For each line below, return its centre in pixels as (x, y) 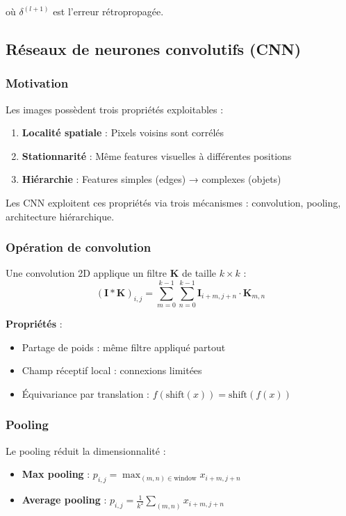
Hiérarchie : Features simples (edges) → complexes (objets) (151, 179)
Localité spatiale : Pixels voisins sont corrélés (123, 132)
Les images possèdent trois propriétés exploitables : (115, 109)
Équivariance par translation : (86, 393)
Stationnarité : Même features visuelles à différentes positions (157, 155)
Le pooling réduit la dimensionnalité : (86, 450)
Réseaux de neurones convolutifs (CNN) (154, 48)
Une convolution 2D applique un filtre (86, 273)
